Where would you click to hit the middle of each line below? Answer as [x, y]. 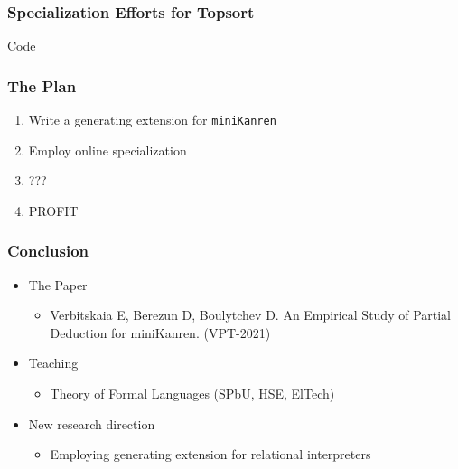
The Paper [58, 284]
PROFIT [53, 210]
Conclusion [48, 251]
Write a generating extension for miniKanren [152, 120]
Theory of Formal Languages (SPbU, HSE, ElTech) [192, 394]
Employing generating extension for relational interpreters [210, 454]
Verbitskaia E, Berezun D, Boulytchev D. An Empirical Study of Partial [251, 315]
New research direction [92, 423]
